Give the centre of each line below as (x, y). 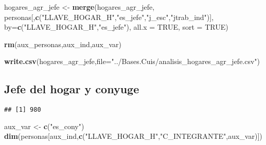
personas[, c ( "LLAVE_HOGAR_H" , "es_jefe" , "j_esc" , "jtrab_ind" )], (109, 17)
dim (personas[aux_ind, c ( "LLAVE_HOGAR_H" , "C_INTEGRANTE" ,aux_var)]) (133, 136)
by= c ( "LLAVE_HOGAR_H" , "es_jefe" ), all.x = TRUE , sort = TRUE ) (116, 27)
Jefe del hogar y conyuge (72, 89)
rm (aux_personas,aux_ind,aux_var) (63, 44)
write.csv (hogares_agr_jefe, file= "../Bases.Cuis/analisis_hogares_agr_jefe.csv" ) (132, 61)
